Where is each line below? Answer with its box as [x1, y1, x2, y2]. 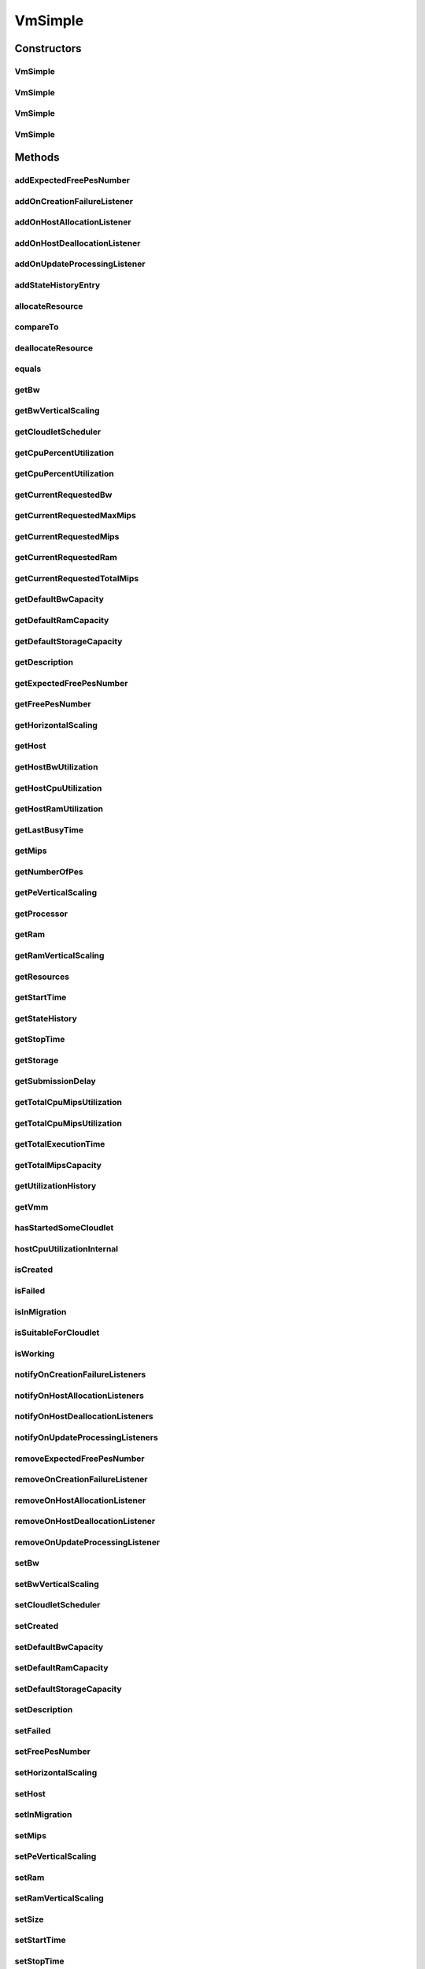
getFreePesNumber [14, 699, 91, 710]
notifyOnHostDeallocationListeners [14, 1411, 153, 1422]
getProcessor [14, 908, 68, 919]
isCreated [14, 1264, 54, 1275]
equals [14, 363, 42, 374]
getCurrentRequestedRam [14, 552, 118, 563]
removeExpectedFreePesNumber [14, 1453, 145, 1464]
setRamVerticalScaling [14, 1893, 104, 1904]
